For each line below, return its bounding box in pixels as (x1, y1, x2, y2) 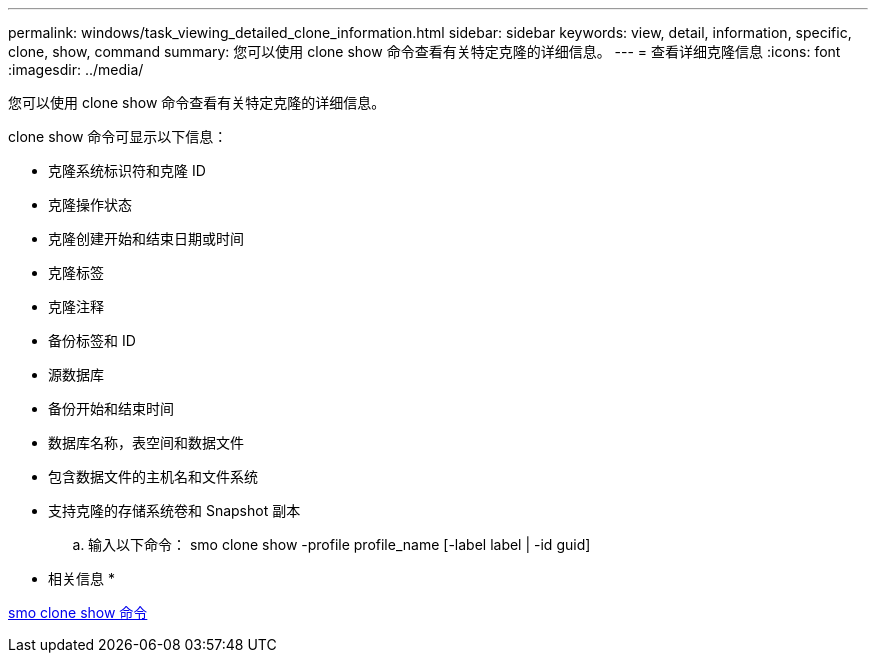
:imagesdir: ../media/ (8, 61, 144, 78)
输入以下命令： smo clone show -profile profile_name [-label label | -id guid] (88, 536, 591, 553)
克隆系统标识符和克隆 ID (48, 162, 206, 179)
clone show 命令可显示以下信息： (8, 128, 228, 145)
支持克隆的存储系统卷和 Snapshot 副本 (48, 502, 301, 519)
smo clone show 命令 (8, 604, 148, 621)
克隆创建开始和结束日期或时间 (48, 230, 244, 247)
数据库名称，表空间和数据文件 (48, 434, 244, 451)
